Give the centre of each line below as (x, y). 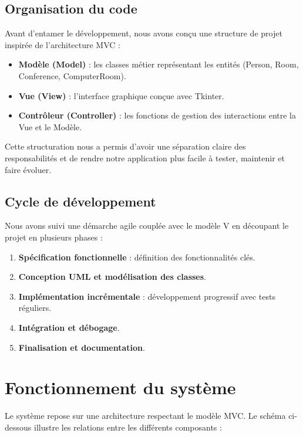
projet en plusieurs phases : (54, 237)
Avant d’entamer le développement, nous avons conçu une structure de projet (144, 33)
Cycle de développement (80, 201)
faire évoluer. (28, 169)
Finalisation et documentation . (82, 347)
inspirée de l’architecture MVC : (63, 44)
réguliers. (35, 308)
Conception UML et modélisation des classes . (112, 277)
